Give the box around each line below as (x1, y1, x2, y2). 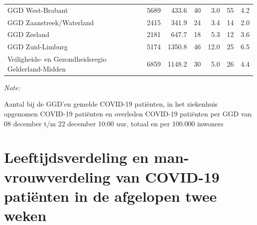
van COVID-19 (115, 166, 220, 187)
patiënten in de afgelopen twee (4, 186, 217, 206)
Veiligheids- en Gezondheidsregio (7, 54, 107, 64)
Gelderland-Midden (7, 63, 66, 74)
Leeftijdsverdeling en (4, 147, 149, 167)
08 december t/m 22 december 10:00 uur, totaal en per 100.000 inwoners (4, 118, 223, 128)
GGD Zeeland (7, 29, 49, 39)
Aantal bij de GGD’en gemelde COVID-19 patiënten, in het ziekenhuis (4, 99, 218, 109)
